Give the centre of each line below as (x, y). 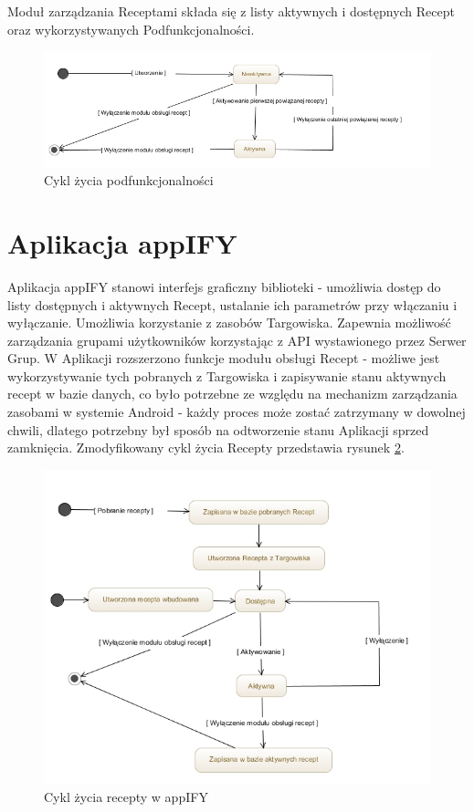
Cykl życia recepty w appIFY (126, 797)
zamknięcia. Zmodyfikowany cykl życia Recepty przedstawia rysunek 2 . (206, 448)
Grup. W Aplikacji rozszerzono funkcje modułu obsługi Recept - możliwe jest (224, 358)
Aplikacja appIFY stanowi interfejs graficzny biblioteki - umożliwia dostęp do (224, 286)
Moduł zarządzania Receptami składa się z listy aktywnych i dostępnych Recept (231, 11)
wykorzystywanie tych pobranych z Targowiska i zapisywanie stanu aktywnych (227, 375)
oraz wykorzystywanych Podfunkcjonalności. (131, 29)
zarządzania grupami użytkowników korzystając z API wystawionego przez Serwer (237, 340)
